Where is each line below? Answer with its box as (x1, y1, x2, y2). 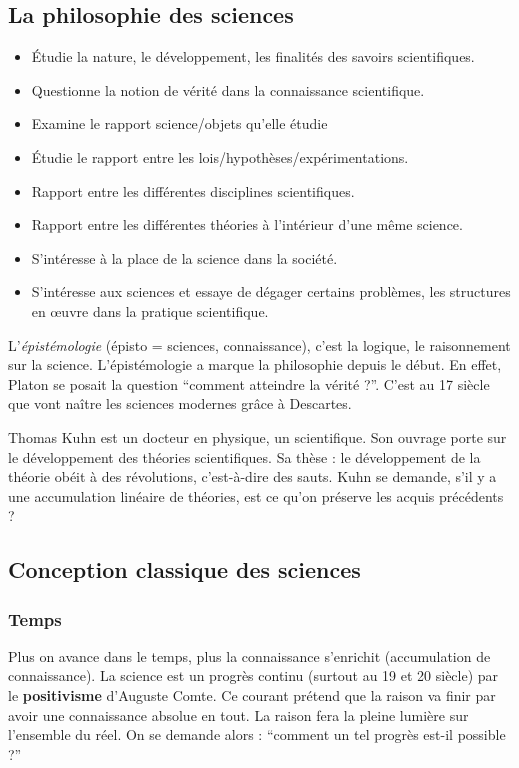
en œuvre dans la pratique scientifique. (31, 300, 269, 321)
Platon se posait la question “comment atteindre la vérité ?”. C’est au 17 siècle (8, 373, 490, 394)
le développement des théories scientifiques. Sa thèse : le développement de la (8, 446, 481, 467)
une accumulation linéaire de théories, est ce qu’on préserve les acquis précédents (8, 485, 504, 506)
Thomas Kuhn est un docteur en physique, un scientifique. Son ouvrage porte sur (8, 426, 507, 447)
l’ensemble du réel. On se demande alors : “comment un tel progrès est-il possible (8, 724, 506, 745)
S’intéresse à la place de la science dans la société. (31, 247, 338, 268)
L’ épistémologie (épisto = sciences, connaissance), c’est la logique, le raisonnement (8, 334, 511, 355)
